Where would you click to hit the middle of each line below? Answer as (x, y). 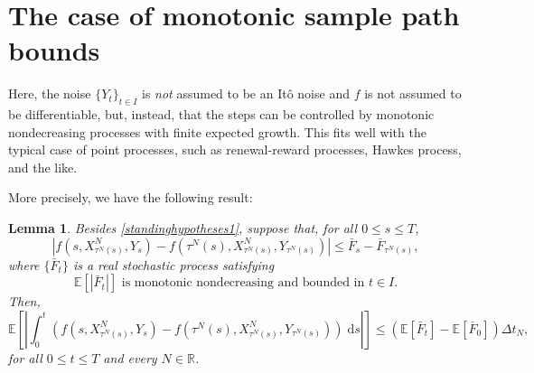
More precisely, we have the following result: (131, 197)
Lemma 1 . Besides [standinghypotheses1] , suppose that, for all (183, 228)
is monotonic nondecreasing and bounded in (243, 283)
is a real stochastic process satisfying (173, 264)
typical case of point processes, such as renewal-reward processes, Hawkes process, (235, 149)
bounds (54, 50)
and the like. (43, 167)
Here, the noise (50, 93)
